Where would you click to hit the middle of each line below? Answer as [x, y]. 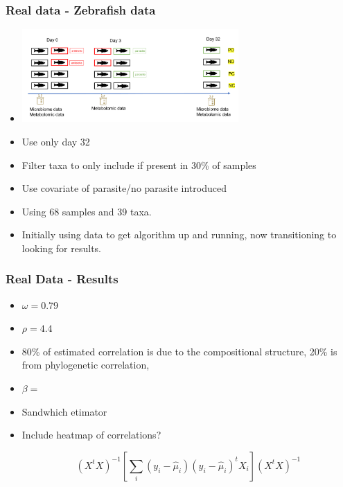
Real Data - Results [62, 279]
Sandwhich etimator [64, 411]
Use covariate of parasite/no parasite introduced [124, 188]
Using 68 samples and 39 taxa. [87, 211]
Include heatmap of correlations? [91, 435]
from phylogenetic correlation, [86, 365]
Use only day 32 [56, 141]
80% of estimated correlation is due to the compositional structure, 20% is [179, 351]
